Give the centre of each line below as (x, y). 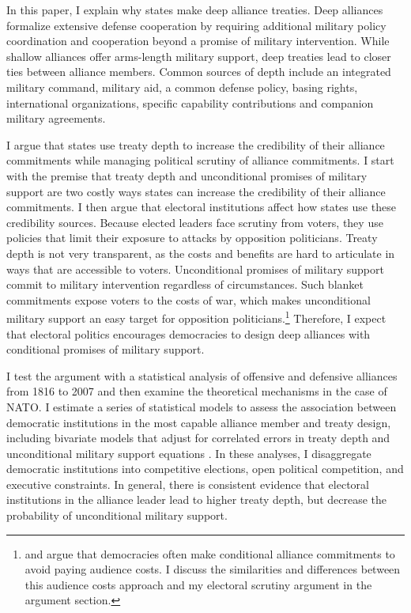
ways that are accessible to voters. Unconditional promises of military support (195, 269)
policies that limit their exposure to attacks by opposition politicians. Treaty (192, 238)
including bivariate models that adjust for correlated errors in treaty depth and (198, 438)
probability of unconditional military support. (117, 515)
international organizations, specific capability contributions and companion (190, 102)
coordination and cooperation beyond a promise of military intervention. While (198, 41)
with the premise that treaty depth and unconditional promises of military (187, 175)
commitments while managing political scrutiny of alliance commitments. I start (200, 160)
